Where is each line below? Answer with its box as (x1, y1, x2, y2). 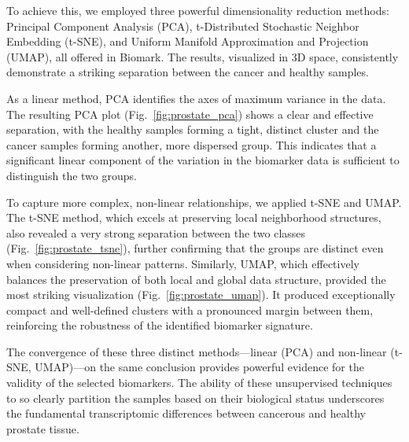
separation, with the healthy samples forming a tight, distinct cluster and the (6, 121, 379, 138)
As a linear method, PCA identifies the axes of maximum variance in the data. (6, 90, 386, 106)
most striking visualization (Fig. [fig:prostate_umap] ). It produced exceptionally (6, 286, 396, 303)
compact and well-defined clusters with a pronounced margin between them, (6, 301, 374, 318)
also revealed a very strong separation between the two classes (6, 224, 306, 241)
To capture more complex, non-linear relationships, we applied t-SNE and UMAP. (6, 193, 402, 210)
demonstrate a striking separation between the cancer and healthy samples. (6, 64, 369, 80)
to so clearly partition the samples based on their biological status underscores (6, 389, 385, 406)
